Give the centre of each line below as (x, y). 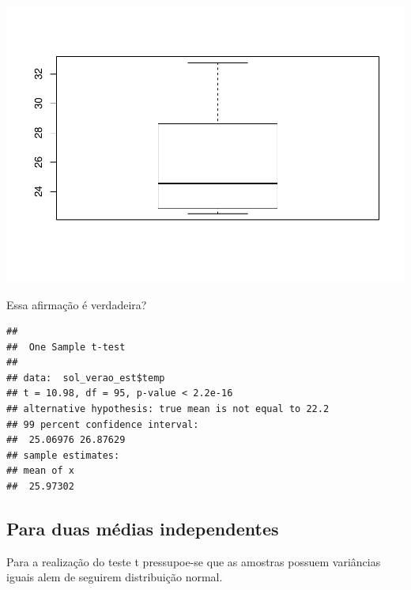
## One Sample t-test (66, 347)
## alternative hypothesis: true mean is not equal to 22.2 (168, 409)
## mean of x (40, 471)
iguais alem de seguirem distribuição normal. (115, 577)
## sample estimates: (63, 455)
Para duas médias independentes (143, 529)
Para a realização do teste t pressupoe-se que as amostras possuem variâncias (194, 561)
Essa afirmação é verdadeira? (77, 304)
